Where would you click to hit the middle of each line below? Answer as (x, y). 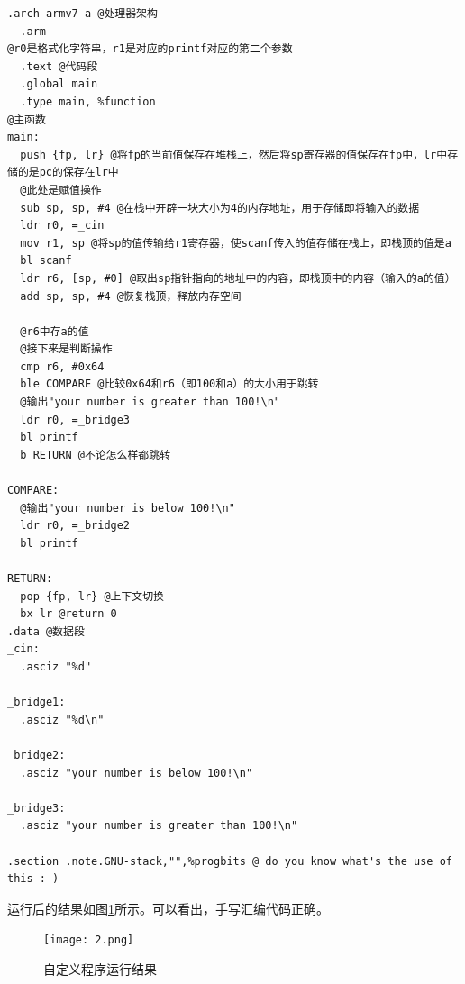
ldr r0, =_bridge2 (75, 526)
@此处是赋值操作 (61, 190)
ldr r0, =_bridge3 (75, 419)
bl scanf (46, 261)
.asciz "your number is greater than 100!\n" (159, 826)
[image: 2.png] (89, 940)
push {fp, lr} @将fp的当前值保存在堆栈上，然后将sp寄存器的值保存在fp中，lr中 (234, 155)
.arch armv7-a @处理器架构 (82, 14)
